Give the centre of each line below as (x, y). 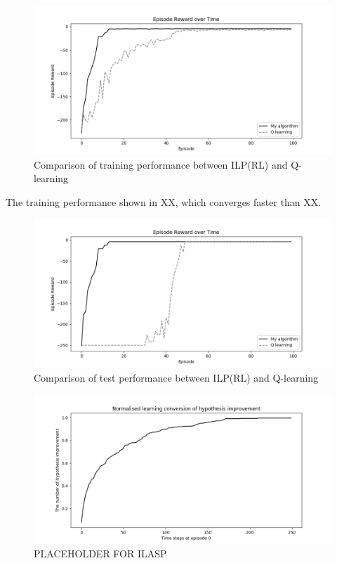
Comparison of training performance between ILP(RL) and (161, 164)
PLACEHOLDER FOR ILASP (100, 554)
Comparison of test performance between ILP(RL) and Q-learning (176, 377)
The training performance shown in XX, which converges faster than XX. (164, 201)
